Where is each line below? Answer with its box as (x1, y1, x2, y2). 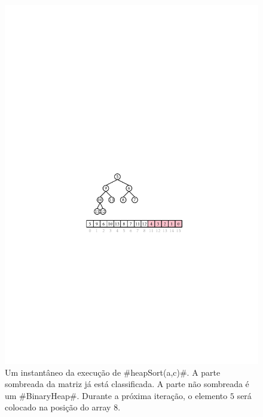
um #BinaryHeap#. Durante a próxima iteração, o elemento (5, 389, 228, 401)
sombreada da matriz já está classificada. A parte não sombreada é (5, 378, 249, 390)
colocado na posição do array (5, 401, 111, 413)
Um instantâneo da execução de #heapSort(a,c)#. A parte (5, 366, 221, 378)
